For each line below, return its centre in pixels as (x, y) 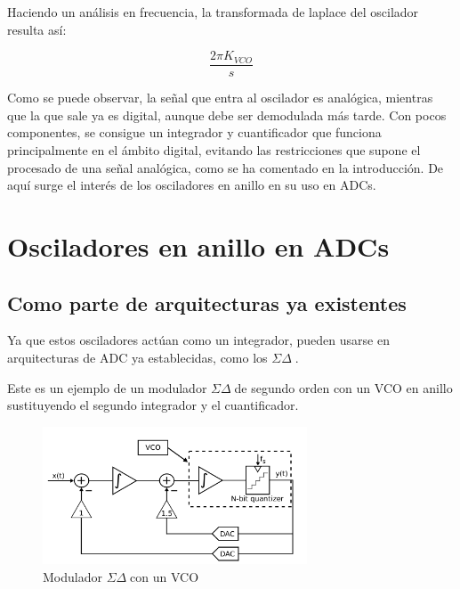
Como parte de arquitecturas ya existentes (207, 303)
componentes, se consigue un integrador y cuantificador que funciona (194, 132)
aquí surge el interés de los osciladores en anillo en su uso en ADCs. (192, 185)
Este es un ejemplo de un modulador (107, 387)
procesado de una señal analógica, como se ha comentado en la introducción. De (226, 167)
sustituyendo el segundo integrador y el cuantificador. (153, 405)
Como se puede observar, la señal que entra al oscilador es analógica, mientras (220, 98)
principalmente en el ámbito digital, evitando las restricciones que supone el (214, 150)
